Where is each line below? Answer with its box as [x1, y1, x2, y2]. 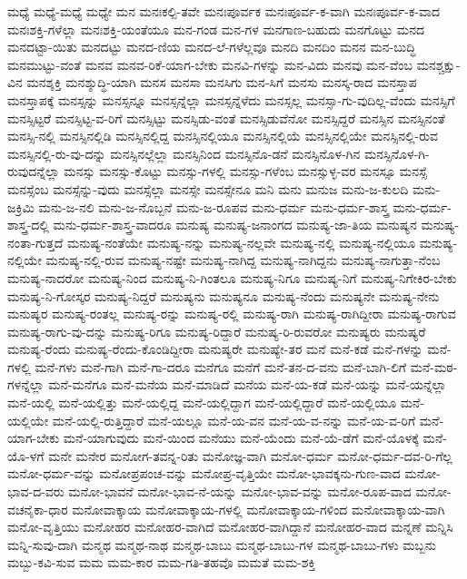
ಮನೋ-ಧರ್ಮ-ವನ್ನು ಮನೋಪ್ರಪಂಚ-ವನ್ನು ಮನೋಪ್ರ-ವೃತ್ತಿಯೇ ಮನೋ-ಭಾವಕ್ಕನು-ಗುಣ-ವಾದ [7, 464, 401, 483]
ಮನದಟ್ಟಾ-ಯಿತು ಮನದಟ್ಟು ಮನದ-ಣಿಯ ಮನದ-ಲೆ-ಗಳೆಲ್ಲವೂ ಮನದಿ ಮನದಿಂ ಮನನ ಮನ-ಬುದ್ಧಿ [7, 37, 416, 56]
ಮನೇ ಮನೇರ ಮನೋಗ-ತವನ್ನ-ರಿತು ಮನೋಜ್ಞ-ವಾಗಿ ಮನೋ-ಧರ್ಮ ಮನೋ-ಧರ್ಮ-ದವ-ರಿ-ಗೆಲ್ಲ [48, 446, 452, 465]
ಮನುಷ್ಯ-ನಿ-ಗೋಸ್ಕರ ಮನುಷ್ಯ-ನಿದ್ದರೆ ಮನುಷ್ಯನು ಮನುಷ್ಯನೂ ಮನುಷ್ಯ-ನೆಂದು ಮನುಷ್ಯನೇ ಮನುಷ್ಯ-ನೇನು [7, 286, 440, 305]
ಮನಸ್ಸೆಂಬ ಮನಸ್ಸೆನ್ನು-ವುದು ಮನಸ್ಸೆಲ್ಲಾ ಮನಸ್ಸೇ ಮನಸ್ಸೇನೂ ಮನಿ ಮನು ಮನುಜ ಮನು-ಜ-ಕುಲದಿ [7, 179, 409, 198]
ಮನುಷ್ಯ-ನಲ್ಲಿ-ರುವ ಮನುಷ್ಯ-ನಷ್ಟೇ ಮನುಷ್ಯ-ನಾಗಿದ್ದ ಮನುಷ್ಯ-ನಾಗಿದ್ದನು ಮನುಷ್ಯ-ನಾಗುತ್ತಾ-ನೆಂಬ [45, 250, 441, 270]
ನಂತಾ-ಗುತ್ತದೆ [7, 232, 64, 251]
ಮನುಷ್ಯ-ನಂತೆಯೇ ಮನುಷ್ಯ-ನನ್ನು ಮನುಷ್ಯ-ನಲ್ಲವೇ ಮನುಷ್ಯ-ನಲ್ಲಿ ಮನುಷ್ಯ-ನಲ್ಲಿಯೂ [66, 232, 416, 251]
